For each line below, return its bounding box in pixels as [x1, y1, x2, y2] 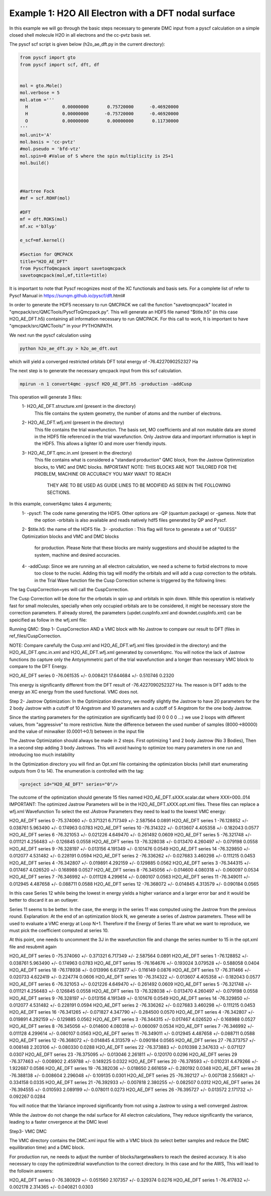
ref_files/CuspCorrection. [9, 633, 62, 639]
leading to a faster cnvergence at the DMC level [9, 1119, 108, 1125]
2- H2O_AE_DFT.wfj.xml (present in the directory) [22, 419, 124, 425]
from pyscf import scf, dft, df [20, 62, 100, 67]
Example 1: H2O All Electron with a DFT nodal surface [9, 8, 235, 19]
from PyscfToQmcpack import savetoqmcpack [20, 266, 126, 271]
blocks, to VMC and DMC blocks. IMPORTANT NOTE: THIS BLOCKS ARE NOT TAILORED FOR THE [34, 464, 237, 470]
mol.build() [20, 160, 50, 166]
